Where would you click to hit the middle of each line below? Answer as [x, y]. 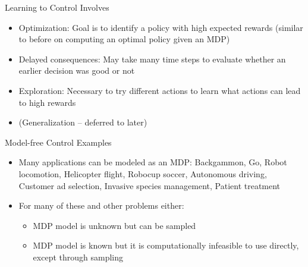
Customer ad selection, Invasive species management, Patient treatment [150, 185]
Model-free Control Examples [58, 142]
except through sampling [78, 257]
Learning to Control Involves [57, 7]
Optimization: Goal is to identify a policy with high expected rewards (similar [161, 27]
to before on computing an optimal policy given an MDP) [124, 39]
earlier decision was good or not [77, 70]
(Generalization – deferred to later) [83, 122]
